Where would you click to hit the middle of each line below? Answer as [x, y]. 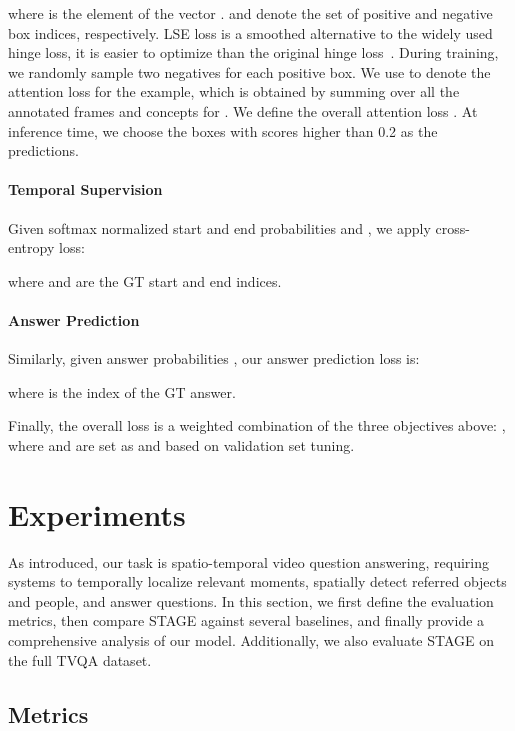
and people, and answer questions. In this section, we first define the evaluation [251, 600]
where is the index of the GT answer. [122, 391]
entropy [31, 247]
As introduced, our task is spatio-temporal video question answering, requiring [249, 561]
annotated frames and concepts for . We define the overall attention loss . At [243, 110]
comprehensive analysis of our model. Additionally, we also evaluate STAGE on [251, 640]
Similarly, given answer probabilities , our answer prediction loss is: [214, 358]
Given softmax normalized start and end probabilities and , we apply [219, 227]
